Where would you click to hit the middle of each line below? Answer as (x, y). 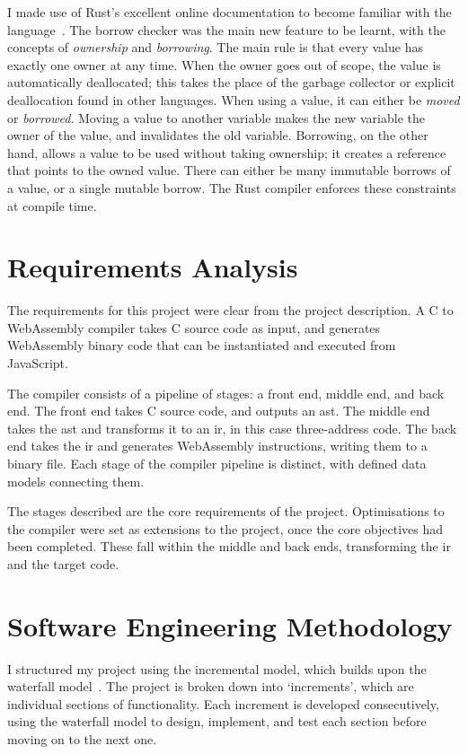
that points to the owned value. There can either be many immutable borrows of (229, 170)
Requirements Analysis (153, 267)
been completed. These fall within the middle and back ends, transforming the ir (229, 546)
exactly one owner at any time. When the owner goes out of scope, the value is (224, 64)
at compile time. (52, 205)
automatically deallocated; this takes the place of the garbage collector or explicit (231, 82)
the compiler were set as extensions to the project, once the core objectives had (225, 528)
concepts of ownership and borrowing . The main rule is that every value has (215, 47)
